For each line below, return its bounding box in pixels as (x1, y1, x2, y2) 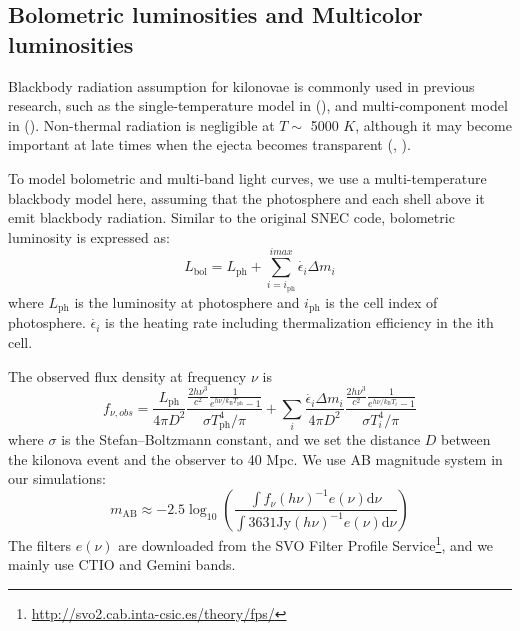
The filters (8, 534, 72, 555)
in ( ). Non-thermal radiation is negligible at (8, 114, 275, 135)
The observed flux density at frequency (8, 365, 247, 386)
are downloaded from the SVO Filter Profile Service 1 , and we (118, 531, 494, 555)
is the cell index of (325, 291, 438, 312)
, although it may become (355, 114, 512, 135)
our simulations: (8, 468, 106, 489)
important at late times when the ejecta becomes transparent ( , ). (8, 134, 411, 155)
